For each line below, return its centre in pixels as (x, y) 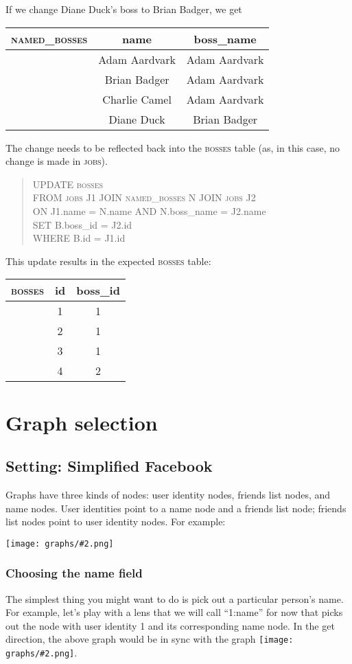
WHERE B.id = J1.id (79, 238)
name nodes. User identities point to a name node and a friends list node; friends (176, 508)
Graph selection (82, 422)
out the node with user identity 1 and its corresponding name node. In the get (170, 625)
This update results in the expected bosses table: (108, 261)
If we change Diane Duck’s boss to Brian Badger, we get (124, 9)
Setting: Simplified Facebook (109, 466)
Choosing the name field (74, 573)
